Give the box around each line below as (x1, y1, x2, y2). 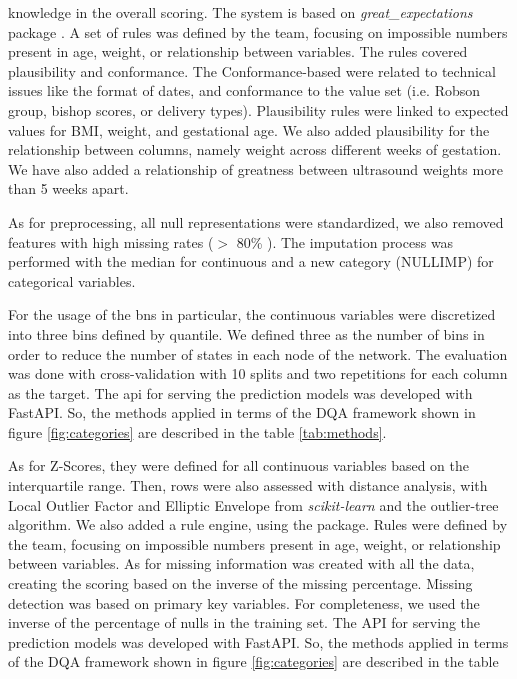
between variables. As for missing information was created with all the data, (8, 553, 475, 574)
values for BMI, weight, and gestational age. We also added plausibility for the (8, 119, 490, 140)
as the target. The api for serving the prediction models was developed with (8, 382, 473, 403)
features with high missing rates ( (8, 231, 214, 252)
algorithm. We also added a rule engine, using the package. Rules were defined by (8, 514, 508, 535)
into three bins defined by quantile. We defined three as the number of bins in (8, 323, 485, 344)
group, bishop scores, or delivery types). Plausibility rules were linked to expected (8, 99, 509, 120)
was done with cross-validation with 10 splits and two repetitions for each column (8, 363, 508, 384)
